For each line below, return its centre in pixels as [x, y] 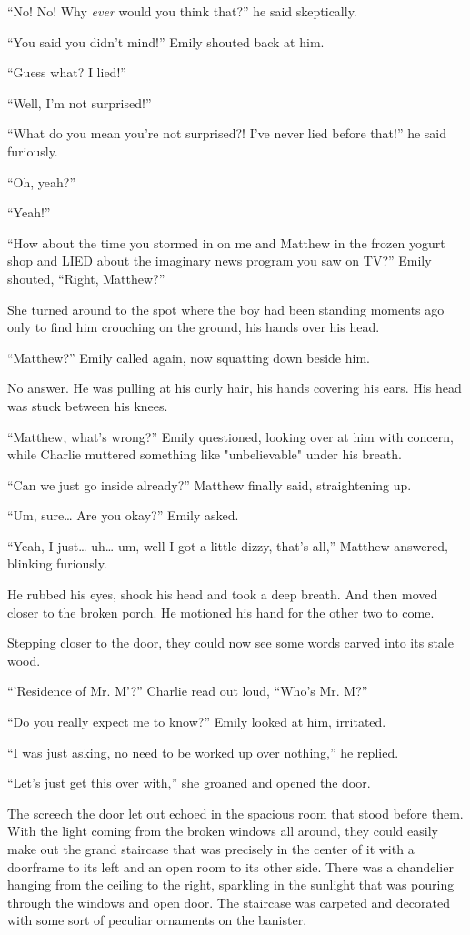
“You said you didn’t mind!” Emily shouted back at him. [166, 41]
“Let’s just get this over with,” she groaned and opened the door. [189, 783]
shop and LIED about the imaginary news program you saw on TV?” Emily [220, 261]
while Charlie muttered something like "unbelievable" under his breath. [205, 454]
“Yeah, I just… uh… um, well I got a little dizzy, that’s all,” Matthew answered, [228, 545]
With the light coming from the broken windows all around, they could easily [223, 831]
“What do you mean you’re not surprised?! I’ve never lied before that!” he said [227, 133]
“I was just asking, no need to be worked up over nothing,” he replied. [203, 752]
